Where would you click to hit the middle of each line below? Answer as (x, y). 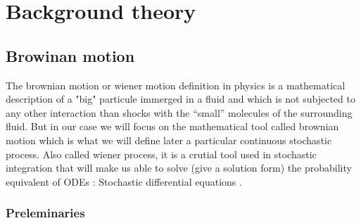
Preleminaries (45, 213)
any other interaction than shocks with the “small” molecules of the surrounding (179, 112)
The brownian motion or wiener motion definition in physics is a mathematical (176, 85)
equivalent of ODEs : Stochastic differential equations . (124, 181)
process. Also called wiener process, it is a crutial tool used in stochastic (161, 154)
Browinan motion (70, 55)
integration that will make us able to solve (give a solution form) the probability (179, 168)
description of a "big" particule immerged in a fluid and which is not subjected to (180, 99)
